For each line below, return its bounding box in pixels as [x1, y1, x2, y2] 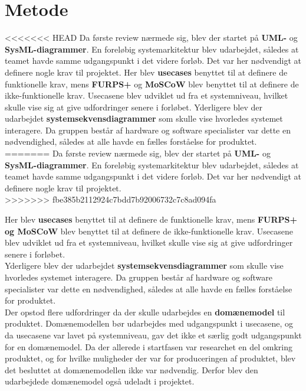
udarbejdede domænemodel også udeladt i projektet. [5, 375, 195, 387]
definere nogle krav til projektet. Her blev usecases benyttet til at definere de [5, 66, 288, 78]
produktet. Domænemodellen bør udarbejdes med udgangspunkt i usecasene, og [5, 317, 294, 330]
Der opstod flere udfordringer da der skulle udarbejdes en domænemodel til [5, 305, 285, 318]
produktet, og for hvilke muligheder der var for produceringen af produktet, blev [5, 352, 296, 364]
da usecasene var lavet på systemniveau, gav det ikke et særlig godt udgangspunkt [5, 328, 302, 341]
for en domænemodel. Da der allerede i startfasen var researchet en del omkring [5, 340, 292, 353]
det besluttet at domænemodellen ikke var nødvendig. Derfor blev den [5, 363, 258, 376]
